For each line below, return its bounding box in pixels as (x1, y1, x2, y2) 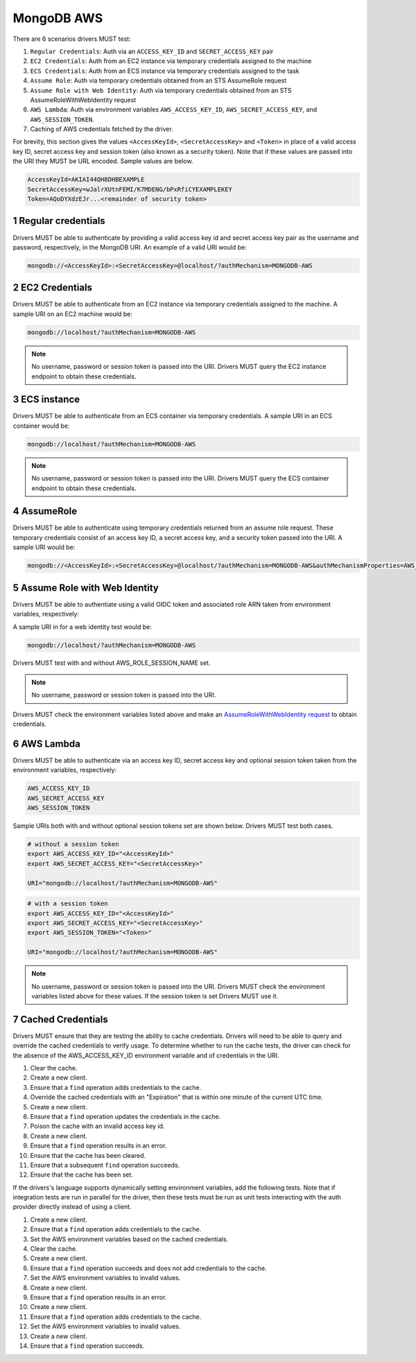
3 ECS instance (12, 394, 80, 406)
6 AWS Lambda (12, 738, 81, 749)
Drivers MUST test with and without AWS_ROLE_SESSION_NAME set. (12, 659, 211, 667)
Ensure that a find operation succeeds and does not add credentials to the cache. (30, 1264, 267, 1272)
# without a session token (27, 840, 119, 849)
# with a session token (27, 900, 109, 908)
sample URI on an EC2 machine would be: (12, 309, 133, 318)
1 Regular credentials (12, 215, 105, 227)
